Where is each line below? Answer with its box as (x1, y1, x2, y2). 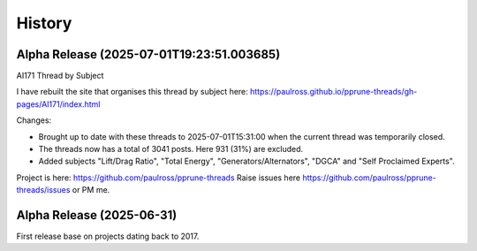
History (16, 13, 72, 33)
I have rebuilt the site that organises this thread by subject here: (16, 87, 249, 97)
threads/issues (16, 185, 71, 195)
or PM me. (72, 185, 110, 195)
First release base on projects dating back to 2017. (16, 231, 200, 242)
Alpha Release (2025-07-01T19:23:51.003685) (16, 47, 281, 62)
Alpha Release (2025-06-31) (16, 208, 178, 223)
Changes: (16, 115, 52, 125)
